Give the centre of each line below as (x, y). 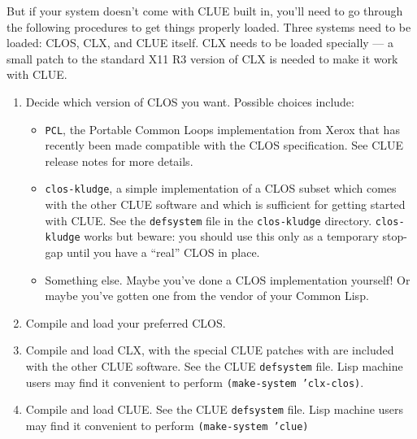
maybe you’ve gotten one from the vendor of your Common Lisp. (207, 296)
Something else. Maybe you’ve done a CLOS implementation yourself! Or (228, 279)
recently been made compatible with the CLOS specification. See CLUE (224, 145)
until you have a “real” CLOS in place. (163, 252)
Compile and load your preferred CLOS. (126, 322)
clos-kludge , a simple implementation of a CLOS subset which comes (221, 188)
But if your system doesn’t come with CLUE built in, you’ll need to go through (205, 11)
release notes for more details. (119, 161)
